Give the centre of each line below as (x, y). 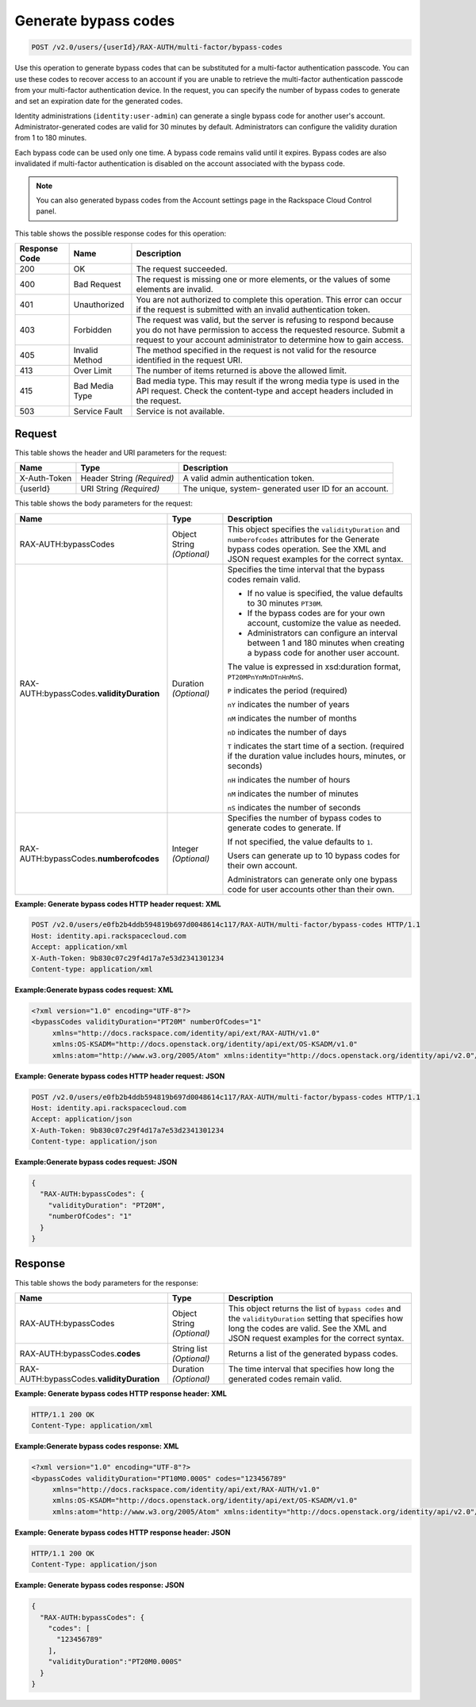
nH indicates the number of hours (289, 779)
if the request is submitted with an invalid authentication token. (253, 309)
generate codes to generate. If (284, 828)
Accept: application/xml (80, 947)
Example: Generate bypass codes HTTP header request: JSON (120, 1076)
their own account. (262, 865)
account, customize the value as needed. (324, 623)
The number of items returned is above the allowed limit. (242, 371)
